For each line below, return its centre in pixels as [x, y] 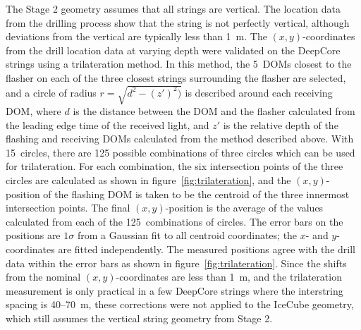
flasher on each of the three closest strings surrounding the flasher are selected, [176, 77]
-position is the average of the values [244, 208]
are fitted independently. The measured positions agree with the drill [207, 249]
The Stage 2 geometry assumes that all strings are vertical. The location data [173, 8]
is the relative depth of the [281, 124]
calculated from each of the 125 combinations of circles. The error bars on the [175, 221]
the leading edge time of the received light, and [108, 124]
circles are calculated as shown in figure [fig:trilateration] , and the [148, 180]
